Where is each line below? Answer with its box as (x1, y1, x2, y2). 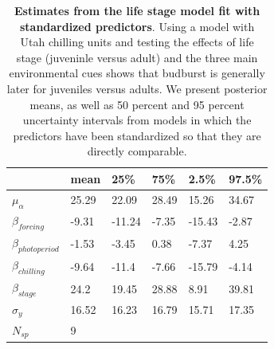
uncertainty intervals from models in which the (22, 112, 252, 128)
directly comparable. (87, 143, 187, 159)
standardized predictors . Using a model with (19, 18, 255, 34)
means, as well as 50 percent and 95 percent (29, 96, 245, 112)
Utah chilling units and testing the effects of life (20, 33, 254, 50)
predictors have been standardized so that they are (13, 127, 261, 143)
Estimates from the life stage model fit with (14, 2, 260, 18)
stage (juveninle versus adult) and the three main (16, 49, 258, 65)
